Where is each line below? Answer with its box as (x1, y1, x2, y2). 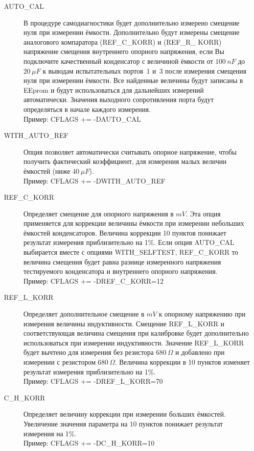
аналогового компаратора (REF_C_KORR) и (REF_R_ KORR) (23, 36, 222, 47)
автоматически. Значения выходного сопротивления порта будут (23, 94, 214, 105)
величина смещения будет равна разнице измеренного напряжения (23, 256, 221, 266)
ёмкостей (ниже (23, 165, 70, 176)
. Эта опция (185, 208, 221, 218)
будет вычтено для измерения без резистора (23, 347, 154, 357)
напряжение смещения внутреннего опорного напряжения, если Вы (23, 46, 225, 56)
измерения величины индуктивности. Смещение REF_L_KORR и (23, 318, 225, 328)
